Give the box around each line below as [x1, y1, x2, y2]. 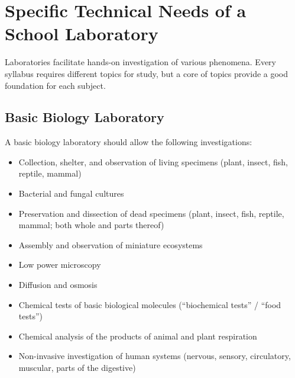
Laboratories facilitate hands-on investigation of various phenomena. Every [5, 56, 277, 68]
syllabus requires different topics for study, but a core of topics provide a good [5, 67, 288, 79]
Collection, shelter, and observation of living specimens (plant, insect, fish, [18, 155, 288, 168]
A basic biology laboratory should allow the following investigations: [5, 136, 252, 148]
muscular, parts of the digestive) [18, 361, 136, 374]
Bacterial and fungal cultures [18, 187, 124, 200]
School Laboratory [5, 21, 158, 46]
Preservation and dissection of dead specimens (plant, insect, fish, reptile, [18, 207, 284, 219]
